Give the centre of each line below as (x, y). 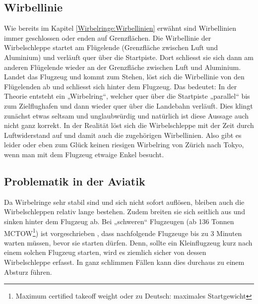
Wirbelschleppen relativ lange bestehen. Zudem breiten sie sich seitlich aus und (125, 212)
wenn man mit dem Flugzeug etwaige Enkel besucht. (84, 154)
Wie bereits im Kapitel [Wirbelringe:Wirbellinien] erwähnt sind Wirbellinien (120, 28)
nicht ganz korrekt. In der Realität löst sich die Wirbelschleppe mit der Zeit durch (129, 125)
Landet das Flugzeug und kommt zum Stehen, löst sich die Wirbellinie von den (124, 77)
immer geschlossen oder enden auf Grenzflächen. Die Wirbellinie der (108, 37)
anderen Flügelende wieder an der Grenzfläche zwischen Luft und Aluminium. (123, 67)
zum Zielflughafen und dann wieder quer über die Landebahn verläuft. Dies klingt (129, 105)
